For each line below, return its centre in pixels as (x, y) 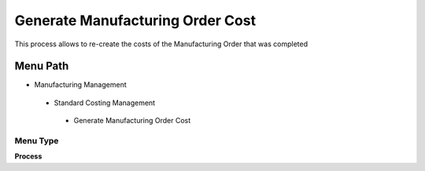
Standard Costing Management (105, 103)
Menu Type (37, 141)
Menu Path (42, 66)
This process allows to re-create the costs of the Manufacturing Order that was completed (161, 44)
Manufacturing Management (80, 85)
